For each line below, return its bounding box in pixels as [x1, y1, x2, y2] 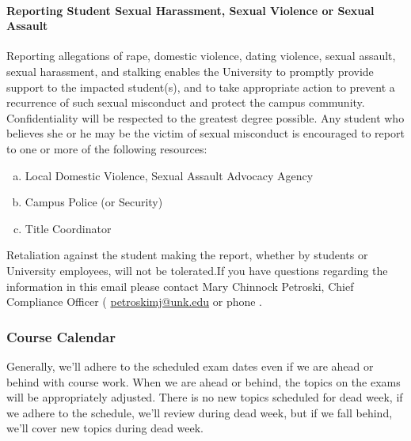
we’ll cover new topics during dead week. [6, 420, 204, 436]
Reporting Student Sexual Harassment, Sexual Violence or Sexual [6, 2, 375, 18]
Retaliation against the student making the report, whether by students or [6, 247, 368, 263]
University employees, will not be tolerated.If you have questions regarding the [6, 262, 388, 278]
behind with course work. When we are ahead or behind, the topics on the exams [6, 373, 401, 390]
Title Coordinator [25, 220, 112, 236]
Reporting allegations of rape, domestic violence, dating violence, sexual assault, [6, 47, 396, 64]
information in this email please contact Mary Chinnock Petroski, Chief [6, 277, 354, 294]
